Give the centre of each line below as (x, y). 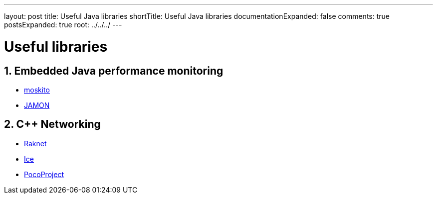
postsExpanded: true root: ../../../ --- (63, 25)
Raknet (35, 143)
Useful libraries (56, 47)
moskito (37, 90)
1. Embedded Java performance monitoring (114, 71)
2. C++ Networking (52, 124)
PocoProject (44, 174)
